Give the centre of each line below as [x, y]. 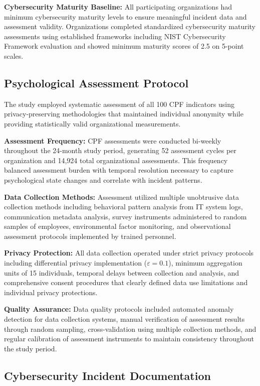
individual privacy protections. [51, 292]
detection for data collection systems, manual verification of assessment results [124, 319]
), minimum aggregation [205, 263]
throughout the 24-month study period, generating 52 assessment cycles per [120, 150]
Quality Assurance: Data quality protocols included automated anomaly [119, 309]
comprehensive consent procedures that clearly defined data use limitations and [126, 282]
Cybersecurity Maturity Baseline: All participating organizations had [118, 7]
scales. [14, 55]
